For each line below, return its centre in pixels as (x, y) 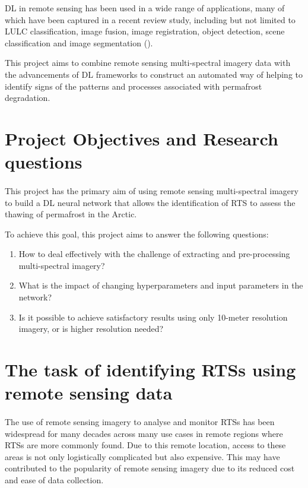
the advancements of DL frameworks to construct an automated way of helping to (154, 74)
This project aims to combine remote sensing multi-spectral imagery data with (148, 63)
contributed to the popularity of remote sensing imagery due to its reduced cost (150, 468)
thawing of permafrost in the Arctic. (71, 214)
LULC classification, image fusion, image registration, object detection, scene (145, 31)
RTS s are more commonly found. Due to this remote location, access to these (145, 445)
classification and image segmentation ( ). (79, 42)
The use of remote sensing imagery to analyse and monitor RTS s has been (140, 422)
